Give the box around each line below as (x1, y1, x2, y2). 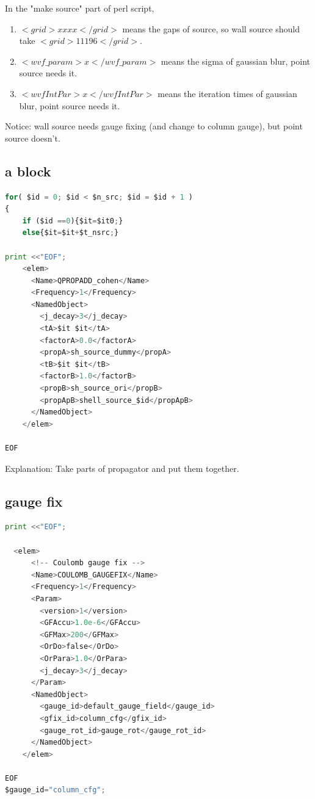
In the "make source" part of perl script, (5, 2, 154, 14)
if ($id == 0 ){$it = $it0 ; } (22, 216, 123, 225)
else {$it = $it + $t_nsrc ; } (22, 228, 119, 237)
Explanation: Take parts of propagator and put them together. (5, 461, 239, 474)
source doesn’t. (5, 131, 60, 144)
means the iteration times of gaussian (157, 87, 297, 99)
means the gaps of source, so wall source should (122, 22, 300, 35)
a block (5, 161, 51, 180)
